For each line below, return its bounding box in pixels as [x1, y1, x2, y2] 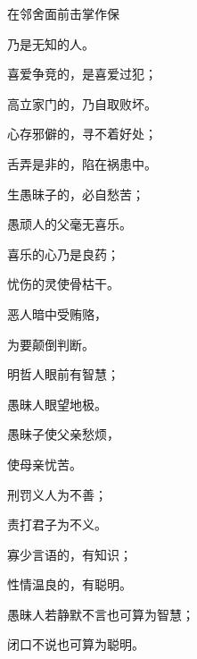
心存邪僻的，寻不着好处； [7, 124, 157, 143]
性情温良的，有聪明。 [7, 575, 132, 594]
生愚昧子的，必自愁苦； [7, 184, 144, 203]
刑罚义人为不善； [7, 485, 107, 503]
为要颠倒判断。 [7, 334, 94, 353]
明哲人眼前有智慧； [7, 365, 119, 384]
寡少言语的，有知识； [7, 545, 132, 563]
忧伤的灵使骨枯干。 [7, 275, 119, 293]
